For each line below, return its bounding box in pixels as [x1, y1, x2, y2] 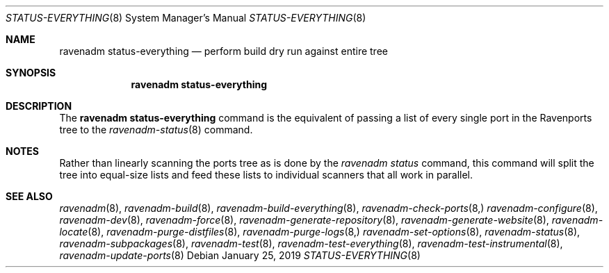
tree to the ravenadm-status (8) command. [59, 124, 253, 135]
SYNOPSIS [6, 67, 56, 78]
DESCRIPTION [6, 100, 72, 112]
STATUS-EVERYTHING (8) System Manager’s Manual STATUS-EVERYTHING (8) [6, 12, 366, 24]
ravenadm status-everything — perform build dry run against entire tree [59, 45, 388, 57]
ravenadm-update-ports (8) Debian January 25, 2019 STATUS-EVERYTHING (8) [59, 249, 421, 261]
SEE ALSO [6, 190, 53, 202]
